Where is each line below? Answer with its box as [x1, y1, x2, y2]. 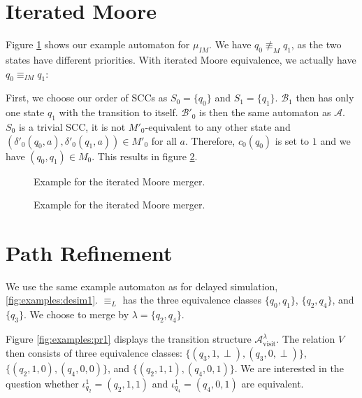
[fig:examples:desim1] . [6, 292, 99, 307]
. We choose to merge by [23, 307, 129, 322]
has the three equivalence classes [122, 292, 262, 307]
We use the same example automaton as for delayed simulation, [6, 278, 278, 293]
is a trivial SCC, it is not [18, 119, 126, 134]
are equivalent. [241, 376, 304, 390]
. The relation [276, 332, 335, 346]
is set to [275, 133, 310, 148]
